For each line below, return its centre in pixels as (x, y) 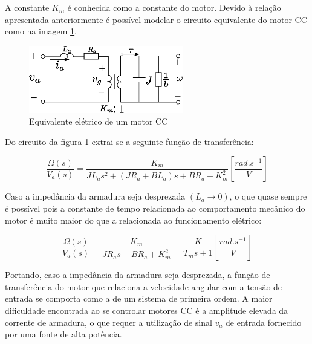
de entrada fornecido (264, 322)
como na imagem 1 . (41, 31)
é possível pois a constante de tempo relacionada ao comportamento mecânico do (155, 208)
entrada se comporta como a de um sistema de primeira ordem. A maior (139, 298)
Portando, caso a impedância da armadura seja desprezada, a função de (138, 275)
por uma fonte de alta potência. (63, 334)
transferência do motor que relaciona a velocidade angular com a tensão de (144, 286)
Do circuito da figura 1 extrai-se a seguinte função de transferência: (129, 141)
